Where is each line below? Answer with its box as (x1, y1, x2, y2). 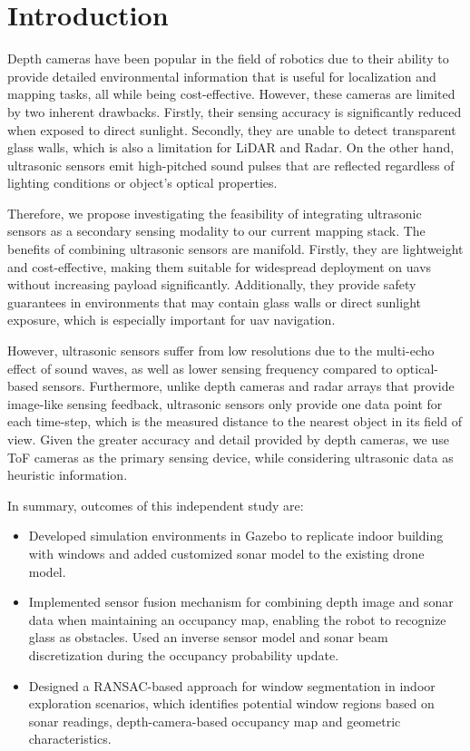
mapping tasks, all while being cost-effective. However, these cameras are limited (7, 84, 455, 103)
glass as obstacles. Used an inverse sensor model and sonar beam (28, 628, 388, 647)
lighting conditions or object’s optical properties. (7, 173, 278, 192)
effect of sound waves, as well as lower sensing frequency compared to (7, 358, 393, 377)
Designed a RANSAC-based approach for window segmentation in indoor (28, 676, 436, 695)
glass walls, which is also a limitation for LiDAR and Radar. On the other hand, (7, 138, 455, 157)
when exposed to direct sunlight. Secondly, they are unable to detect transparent (7, 120, 456, 139)
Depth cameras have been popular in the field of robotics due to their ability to (7, 49, 449, 68)
